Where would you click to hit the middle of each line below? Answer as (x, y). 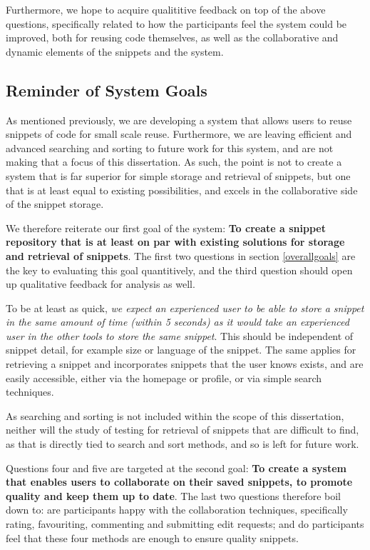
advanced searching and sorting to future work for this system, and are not (170, 147)
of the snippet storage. (55, 204)
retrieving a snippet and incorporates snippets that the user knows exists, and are (185, 364)
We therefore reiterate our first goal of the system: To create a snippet (166, 227)
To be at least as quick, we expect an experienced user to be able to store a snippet (185, 307)
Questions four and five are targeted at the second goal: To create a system (176, 467)
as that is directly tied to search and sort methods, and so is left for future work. (183, 444)
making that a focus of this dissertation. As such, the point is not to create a (174, 162)
